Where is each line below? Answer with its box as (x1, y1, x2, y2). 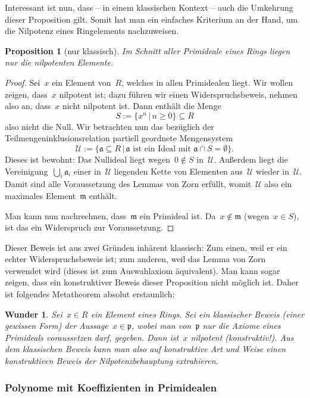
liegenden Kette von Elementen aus (114, 164, 243, 177)
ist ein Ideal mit (133, 144, 191, 153)
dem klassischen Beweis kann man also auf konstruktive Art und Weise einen (5, 343, 286, 355)
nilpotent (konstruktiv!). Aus (190, 331, 294, 343)
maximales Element (5, 189, 76, 201)
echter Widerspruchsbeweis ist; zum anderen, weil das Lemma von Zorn (5, 253, 266, 265)
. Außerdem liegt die (214, 153, 288, 165)
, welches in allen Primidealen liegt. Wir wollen (121, 76, 293, 88)
